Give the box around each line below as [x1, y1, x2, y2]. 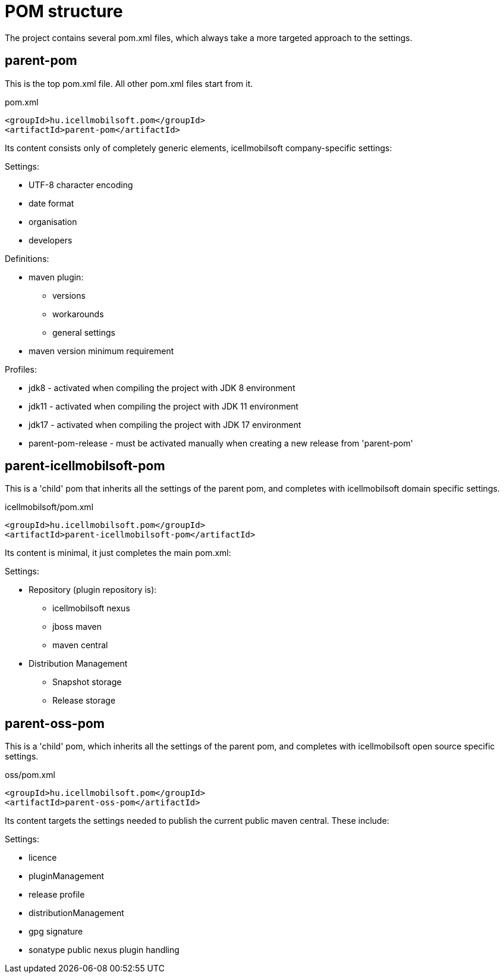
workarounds [52, 308, 104, 319]
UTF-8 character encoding [29, 179, 133, 190]
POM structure [5, 1, 123, 21]
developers [29, 235, 73, 245]
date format [29, 198, 74, 208]
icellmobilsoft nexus [52, 603, 130, 614]
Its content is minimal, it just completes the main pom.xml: [5, 548, 231, 558]
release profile [29, 889, 85, 900]
